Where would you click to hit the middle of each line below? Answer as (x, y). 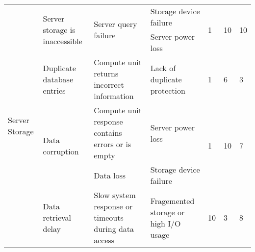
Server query (115, 24)
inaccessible (63, 41)
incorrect (109, 85)
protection (168, 90)
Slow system (115, 195)
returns (106, 73)
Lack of (163, 68)
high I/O (166, 223)
